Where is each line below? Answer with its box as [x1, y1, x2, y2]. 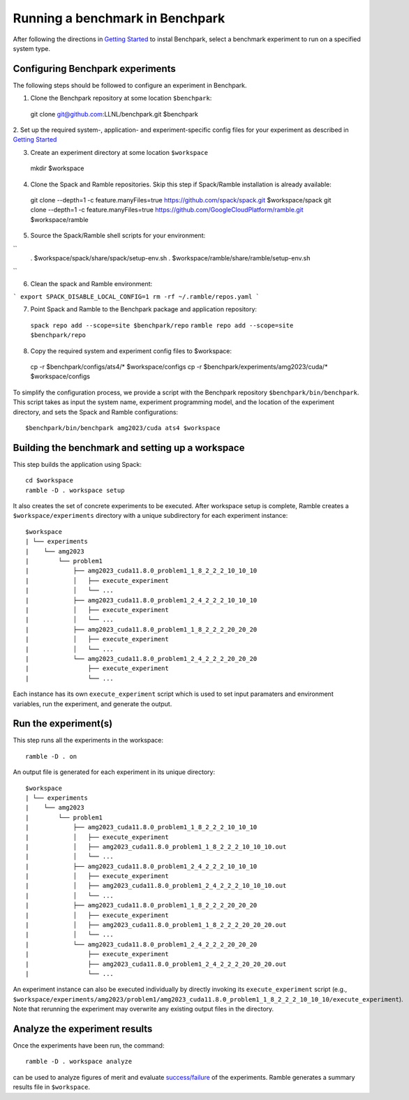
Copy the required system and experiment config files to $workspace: [30, 346, 232, 355]
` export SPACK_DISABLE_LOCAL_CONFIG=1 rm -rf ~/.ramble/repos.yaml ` [13, 293, 260, 301]
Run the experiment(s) [13, 718, 113, 729]
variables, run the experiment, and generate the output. [13, 699, 172, 708]
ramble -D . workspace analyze [25, 1057, 133, 1066]
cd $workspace [25, 477, 73, 484]
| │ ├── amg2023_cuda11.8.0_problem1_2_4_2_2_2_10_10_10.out [25, 882, 287, 890]
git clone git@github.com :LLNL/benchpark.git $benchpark [30, 110, 199, 118]
